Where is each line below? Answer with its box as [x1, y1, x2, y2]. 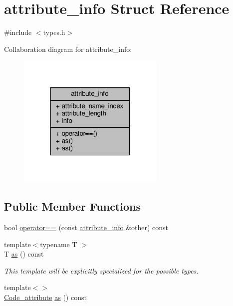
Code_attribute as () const [4, 292, 87, 303]
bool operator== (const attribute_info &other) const [4, 222, 168, 233]
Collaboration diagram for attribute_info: [4, 43, 132, 54]
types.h [43, 27, 65, 37]
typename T [40, 239, 77, 249]
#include [4, 27, 32, 37]
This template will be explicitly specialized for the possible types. [4, 265, 199, 276]
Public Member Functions [4, 199, 141, 214]
